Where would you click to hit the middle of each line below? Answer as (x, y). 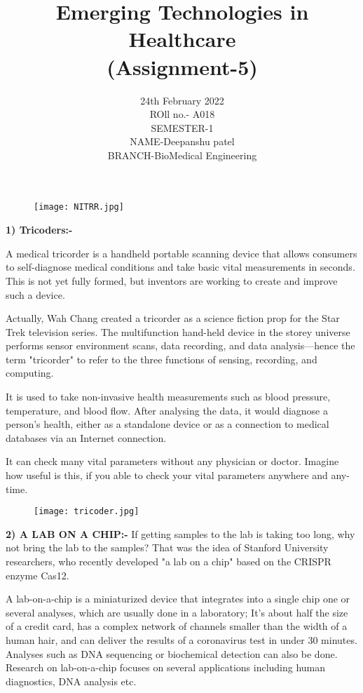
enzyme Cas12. (37, 575)
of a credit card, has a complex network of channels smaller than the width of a (177, 626)
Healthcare (182, 39)
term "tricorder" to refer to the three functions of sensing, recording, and (162, 359)
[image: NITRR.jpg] (79, 207)
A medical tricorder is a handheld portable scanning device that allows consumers (181, 253)
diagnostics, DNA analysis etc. (71, 681)
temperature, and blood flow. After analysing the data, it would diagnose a (167, 410)
